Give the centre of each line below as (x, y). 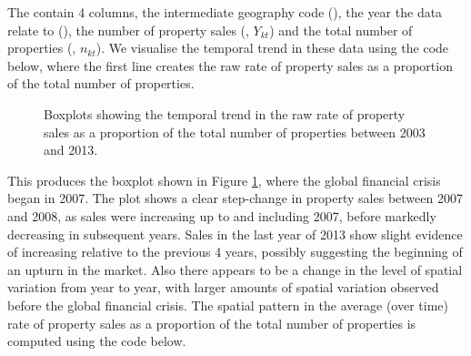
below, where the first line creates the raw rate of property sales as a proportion (230, 65)
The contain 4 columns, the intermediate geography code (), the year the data (225, 12)
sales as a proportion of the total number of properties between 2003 (235, 132)
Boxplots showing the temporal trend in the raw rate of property (225, 113)
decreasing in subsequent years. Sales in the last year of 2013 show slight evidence (235, 234)
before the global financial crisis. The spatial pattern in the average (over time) (228, 305)
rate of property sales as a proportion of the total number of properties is (212, 323)
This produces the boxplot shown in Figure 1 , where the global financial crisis (224, 180)
